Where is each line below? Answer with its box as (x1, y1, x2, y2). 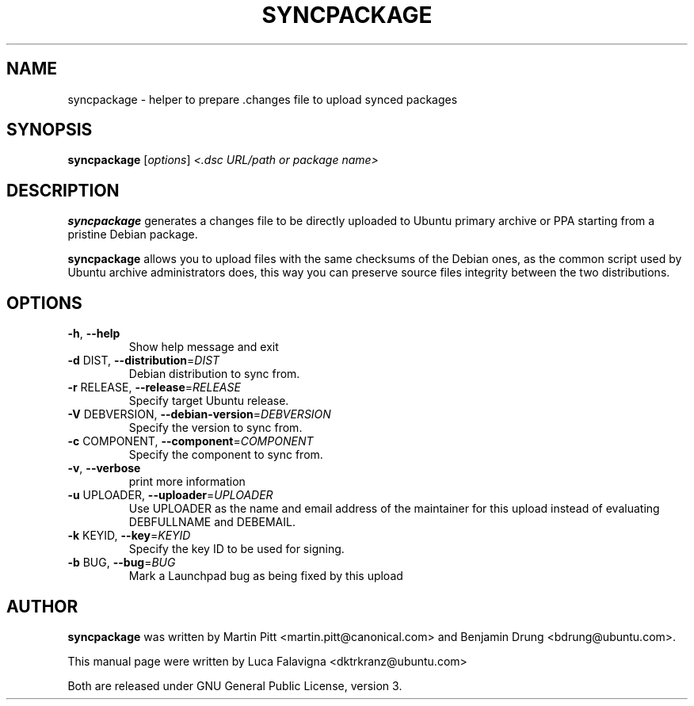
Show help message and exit (128, 340, 279, 354)
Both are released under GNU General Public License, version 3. (67, 678, 402, 693)
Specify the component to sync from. (128, 448, 323, 462)
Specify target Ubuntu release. (128, 394, 289, 408)
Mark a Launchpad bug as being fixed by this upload (128, 569, 403, 583)
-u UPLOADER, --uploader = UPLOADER (67, 488, 273, 502)
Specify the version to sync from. (128, 421, 303, 435)
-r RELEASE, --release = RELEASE (67, 380, 241, 395)
